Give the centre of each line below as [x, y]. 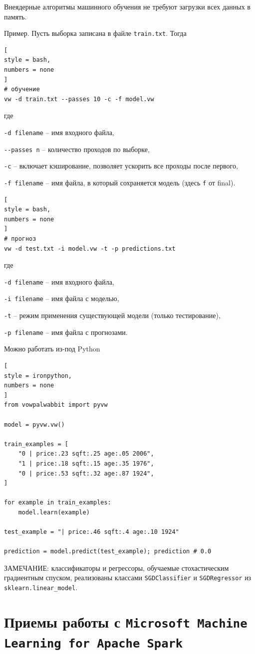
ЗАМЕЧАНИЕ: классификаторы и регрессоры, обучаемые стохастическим [117, 568]
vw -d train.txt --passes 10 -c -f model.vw [79, 99]
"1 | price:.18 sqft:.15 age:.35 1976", [86, 463]
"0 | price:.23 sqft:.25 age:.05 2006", [86, 454]
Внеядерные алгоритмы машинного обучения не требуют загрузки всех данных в [127, 6]
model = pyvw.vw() [34, 424]
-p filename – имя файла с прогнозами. [66, 332]
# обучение [22, 89]
